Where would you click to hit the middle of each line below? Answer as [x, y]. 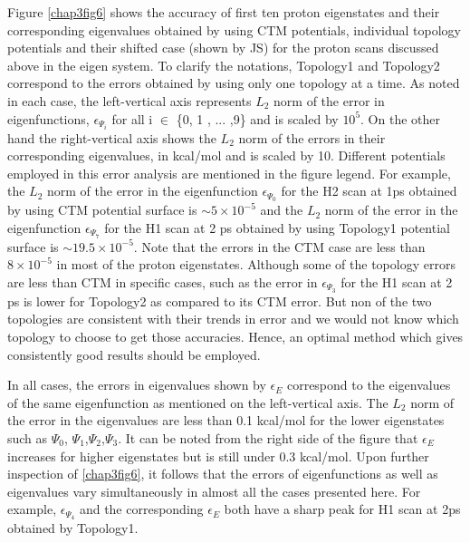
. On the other [400, 118]
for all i [132, 118]
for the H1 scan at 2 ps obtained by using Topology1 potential [277, 227]
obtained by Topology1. [73, 528]
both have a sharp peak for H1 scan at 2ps [342, 509]
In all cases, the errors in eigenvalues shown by [137, 385]
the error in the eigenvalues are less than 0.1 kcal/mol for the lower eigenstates [226, 420]
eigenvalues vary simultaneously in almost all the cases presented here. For [214, 491]
